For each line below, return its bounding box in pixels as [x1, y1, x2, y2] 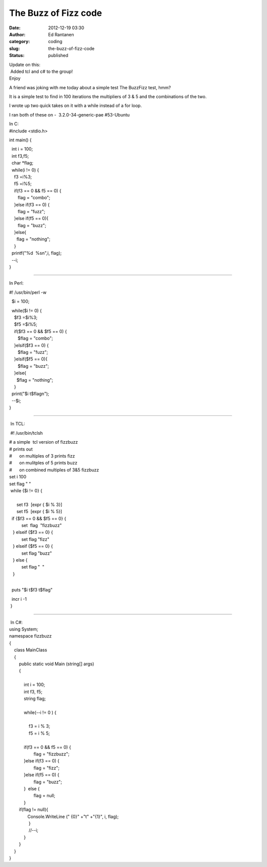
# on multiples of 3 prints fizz [9, 453, 75, 459]
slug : [9, 45, 20, 52]
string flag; [24, 695, 46, 701]
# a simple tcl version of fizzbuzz [9, 439, 78, 445]
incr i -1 [11, 596, 27, 602]
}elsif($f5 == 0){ [14, 356, 48, 362]
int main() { [9, 137, 32, 143]
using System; [9, 626, 39, 632]
